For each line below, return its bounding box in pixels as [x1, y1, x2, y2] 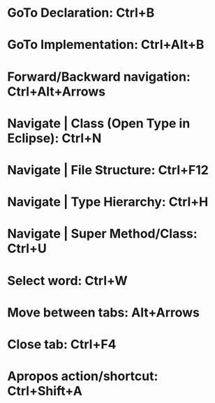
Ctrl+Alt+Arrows [7, 84, 106, 99]
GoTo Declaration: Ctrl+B [7, 5, 155, 21]
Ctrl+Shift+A [7, 383, 82, 399]
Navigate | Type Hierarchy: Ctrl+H [7, 194, 209, 210]
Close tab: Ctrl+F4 [7, 336, 117, 352]
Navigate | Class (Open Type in [7, 115, 191, 131]
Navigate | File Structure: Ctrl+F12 [7, 162, 209, 178]
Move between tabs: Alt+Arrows [7, 305, 200, 320]
